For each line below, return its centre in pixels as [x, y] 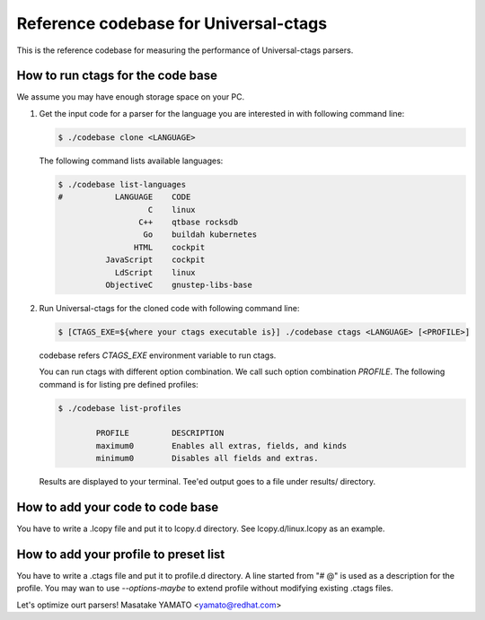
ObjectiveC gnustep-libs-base [179, 284]
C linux [172, 210]
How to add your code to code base [118, 507]
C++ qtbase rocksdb [188, 222]
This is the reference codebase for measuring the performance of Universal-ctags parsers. [185, 50]
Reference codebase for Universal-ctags [172, 23]
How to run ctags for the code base [117, 76]
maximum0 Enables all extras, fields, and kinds [221, 445]
